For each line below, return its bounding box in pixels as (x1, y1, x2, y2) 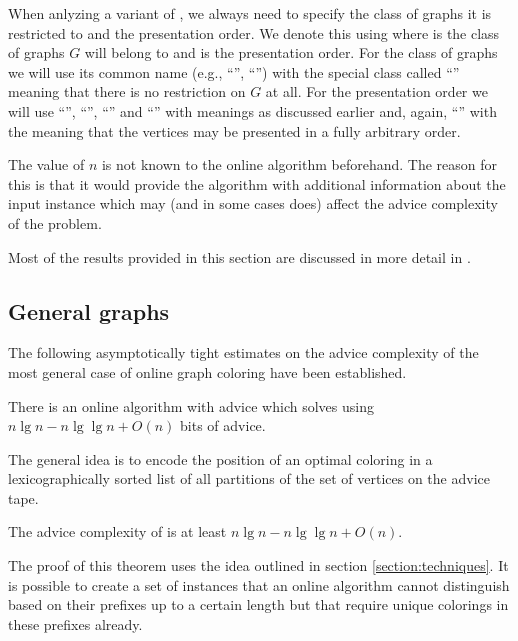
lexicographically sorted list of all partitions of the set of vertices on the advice (8, 468, 490, 489)
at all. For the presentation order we (265, 81, 488, 102)
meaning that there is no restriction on (8, 81, 246, 102)
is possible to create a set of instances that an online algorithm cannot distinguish (8, 574, 510, 595)
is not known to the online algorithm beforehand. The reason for (101, 154, 498, 175)
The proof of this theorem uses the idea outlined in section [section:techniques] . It (8, 555, 509, 576)
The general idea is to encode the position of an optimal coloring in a (8, 448, 433, 469)
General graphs (8, 295, 170, 326)
